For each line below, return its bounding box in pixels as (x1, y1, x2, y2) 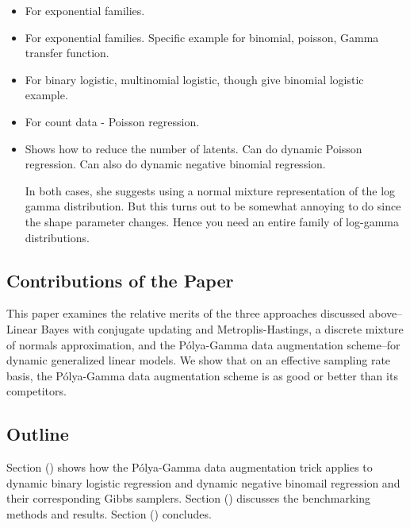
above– (369, 305, 403, 322)
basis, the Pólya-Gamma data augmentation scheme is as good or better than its (6, 367, 398, 383)
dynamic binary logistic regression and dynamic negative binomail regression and (6, 474, 400, 491)
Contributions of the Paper (6, 268, 234, 292)
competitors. (6, 383, 67, 399)
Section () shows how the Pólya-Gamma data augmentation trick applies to (6, 459, 373, 476)
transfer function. (25, 44, 109, 61)
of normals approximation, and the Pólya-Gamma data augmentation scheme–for (6, 336, 400, 353)
